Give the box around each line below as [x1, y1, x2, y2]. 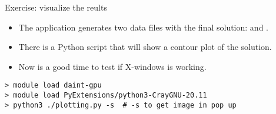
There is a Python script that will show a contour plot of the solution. [18, 41, 272, 53]
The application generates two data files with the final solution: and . [18, 21, 268, 33]
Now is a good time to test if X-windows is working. [18, 60, 207, 72]
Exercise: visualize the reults [5, 1, 107, 13]
